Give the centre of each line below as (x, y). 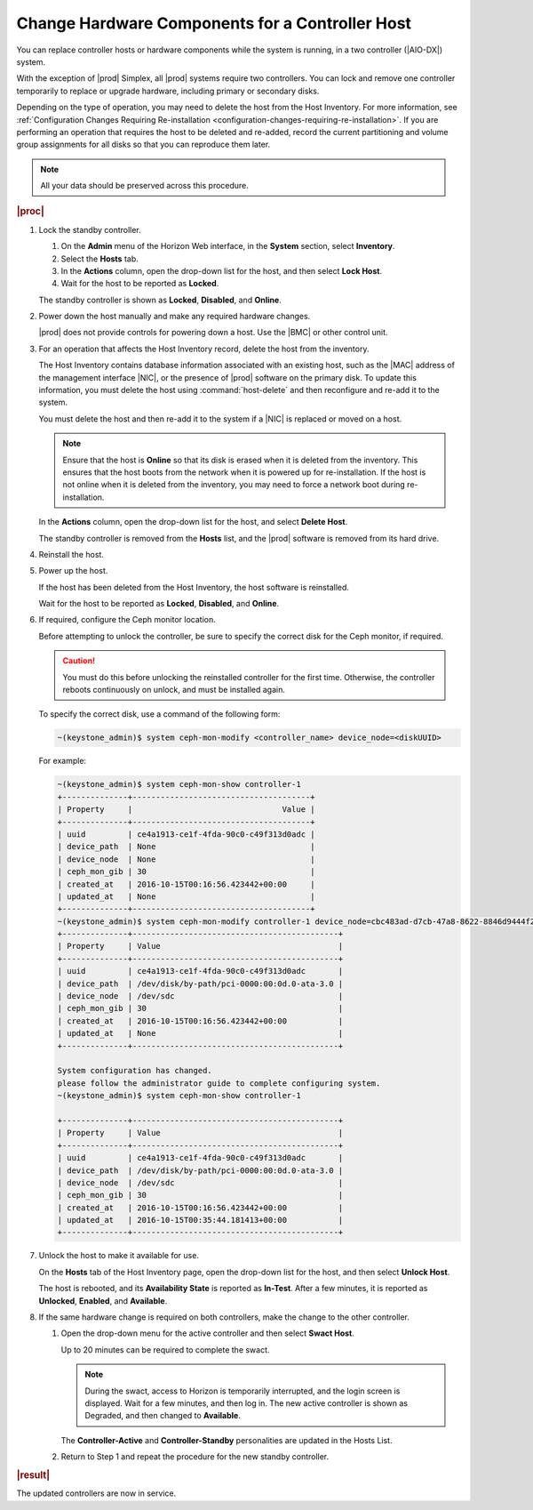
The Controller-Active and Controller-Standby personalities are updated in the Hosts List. (227, 1440)
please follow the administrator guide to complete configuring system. (219, 1083)
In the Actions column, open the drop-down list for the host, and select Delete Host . (193, 522)
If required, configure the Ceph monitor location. (127, 620)
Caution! (79, 661)
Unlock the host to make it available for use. (119, 1256)
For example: (63, 761)
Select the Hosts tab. (99, 259)
